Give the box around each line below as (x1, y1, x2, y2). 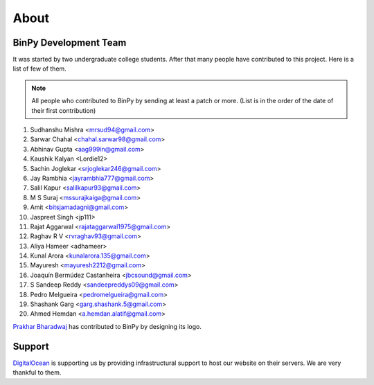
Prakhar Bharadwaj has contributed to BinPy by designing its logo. (12, 322, 202, 330)
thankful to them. (12, 368, 62, 377)
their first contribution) (31, 106, 96, 114)
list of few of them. (12, 64, 67, 73)
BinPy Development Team (12, 37, 127, 48)
